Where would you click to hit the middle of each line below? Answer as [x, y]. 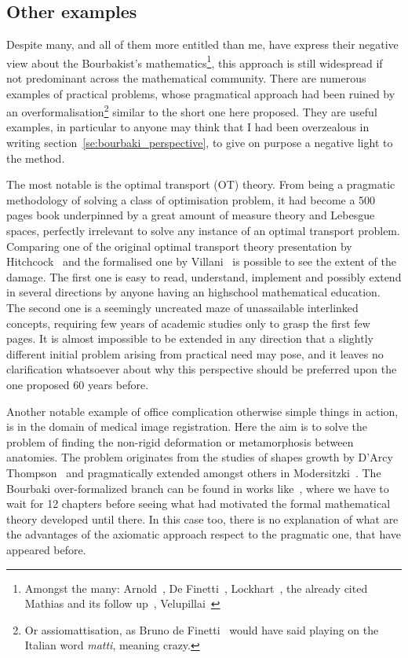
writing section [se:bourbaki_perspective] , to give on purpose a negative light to [200, 143]
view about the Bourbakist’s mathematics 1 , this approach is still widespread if [195, 61]
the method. [36, 158]
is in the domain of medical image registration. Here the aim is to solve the [187, 426]
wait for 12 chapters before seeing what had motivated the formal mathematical [199, 504]
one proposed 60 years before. [78, 384]
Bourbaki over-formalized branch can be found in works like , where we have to [198, 488]
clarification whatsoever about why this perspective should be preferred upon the [202, 369]
